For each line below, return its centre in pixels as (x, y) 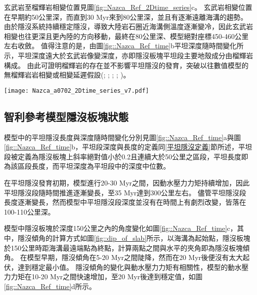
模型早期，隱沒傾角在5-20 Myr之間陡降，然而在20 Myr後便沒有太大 (135, 257)
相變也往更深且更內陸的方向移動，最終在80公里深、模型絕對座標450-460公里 (126, 36)
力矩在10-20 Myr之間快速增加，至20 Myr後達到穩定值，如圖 (107, 277)
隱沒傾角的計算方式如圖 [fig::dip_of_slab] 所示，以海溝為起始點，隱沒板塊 (134, 238)
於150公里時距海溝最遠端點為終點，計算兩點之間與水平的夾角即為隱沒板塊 (123, 247)
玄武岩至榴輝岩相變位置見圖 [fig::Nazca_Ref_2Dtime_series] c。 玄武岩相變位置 (128, 7)
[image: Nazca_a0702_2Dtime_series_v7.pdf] (77, 91)
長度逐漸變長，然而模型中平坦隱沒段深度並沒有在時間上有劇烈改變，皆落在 (125, 202)
